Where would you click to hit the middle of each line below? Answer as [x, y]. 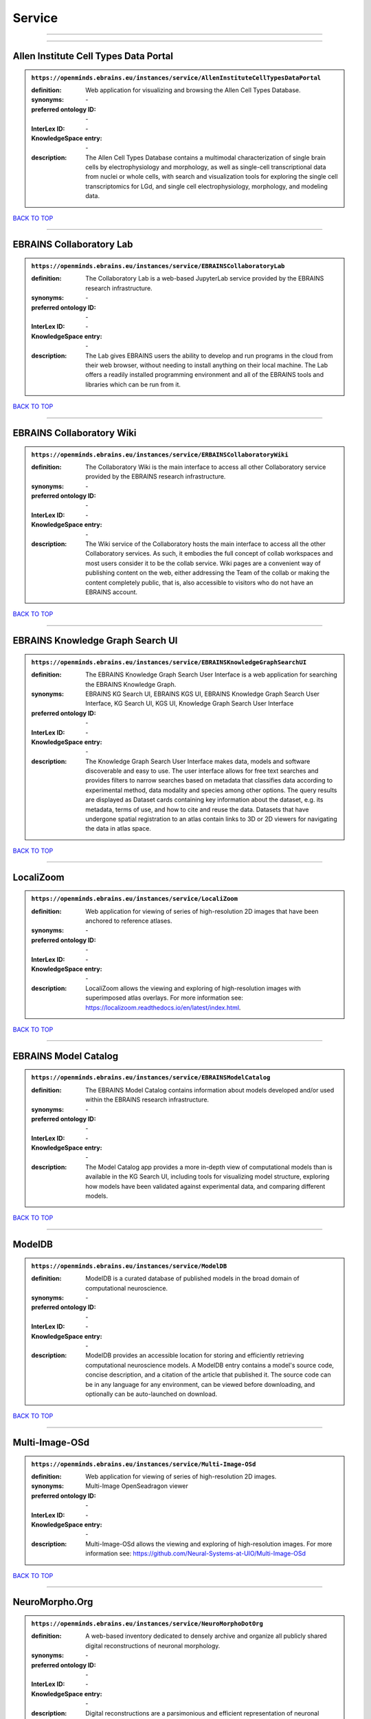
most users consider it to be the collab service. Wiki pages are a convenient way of [203, 563]
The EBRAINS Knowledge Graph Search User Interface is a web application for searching [212, 675]
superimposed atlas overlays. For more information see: [165, 998]
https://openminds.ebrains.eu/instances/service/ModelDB [129, 1266]
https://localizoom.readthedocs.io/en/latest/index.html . [163, 1007]
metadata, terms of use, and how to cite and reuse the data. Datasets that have [197, 809]
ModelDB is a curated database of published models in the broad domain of [192, 1278]
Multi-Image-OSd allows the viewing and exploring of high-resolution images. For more [209, 1544]
